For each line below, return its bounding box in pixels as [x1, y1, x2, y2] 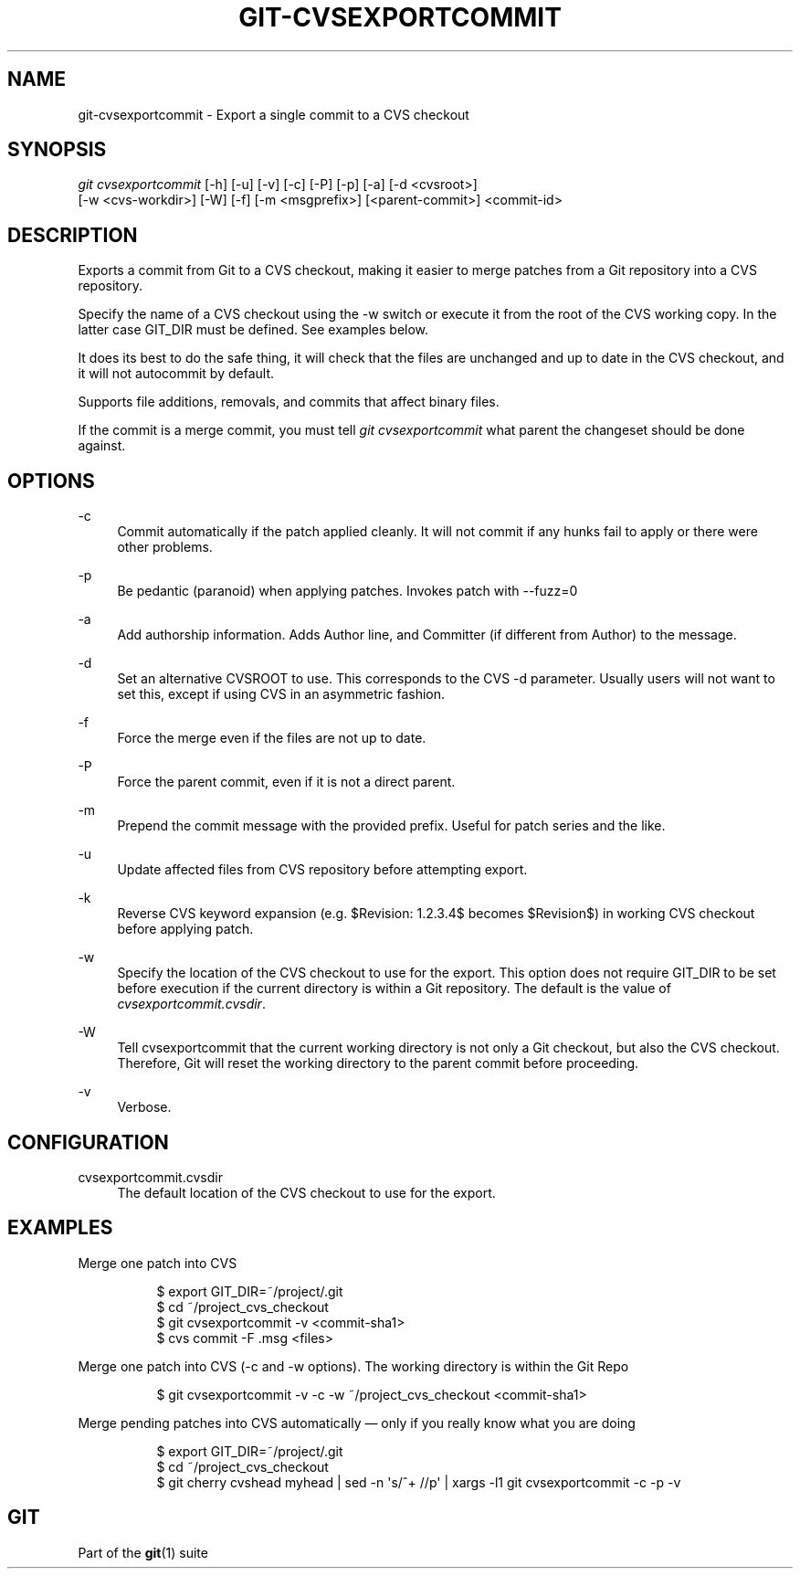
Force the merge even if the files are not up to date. [117, 730, 426, 746]
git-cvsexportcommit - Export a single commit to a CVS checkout [78, 106, 469, 122]
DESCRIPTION [7, 223, 138, 247]
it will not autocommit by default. [78, 365, 275, 382]
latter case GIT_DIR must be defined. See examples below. [78, 322, 429, 338]
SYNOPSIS [7, 138, 107, 162]
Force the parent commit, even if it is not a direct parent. [117, 774, 456, 790]
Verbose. [117, 1099, 172, 1116]
